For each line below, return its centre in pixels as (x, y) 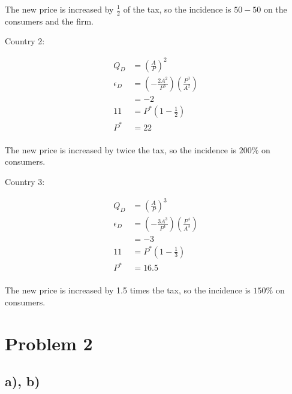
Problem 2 (49, 343)
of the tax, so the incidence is (177, 9)
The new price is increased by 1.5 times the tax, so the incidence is (128, 290)
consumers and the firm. (49, 21)
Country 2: (25, 41)
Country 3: (25, 181)
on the (275, 9)
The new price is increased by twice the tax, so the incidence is (121, 149)
